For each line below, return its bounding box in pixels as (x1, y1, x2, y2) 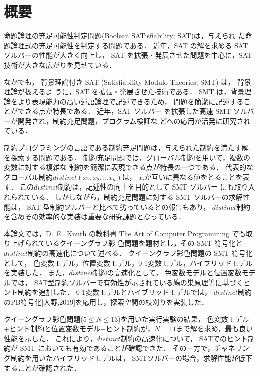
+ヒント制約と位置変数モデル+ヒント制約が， (4, 323, 154, 334)
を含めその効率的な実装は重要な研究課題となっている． (4, 211, 185, 222)
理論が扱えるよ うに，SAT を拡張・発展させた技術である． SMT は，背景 (4, 86, 245, 97)
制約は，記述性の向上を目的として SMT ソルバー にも (58, 181, 234, 192)
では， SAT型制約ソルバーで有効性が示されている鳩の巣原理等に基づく (10, 277, 243, 287)
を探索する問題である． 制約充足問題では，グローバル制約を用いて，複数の (4, 152, 250, 162)
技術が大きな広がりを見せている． (4, 59, 116, 70)
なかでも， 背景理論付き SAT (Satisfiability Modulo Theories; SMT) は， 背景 (4, 76, 251, 87)
